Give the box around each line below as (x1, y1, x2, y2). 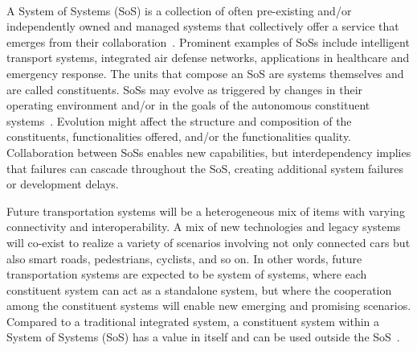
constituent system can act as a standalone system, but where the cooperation (6, 281, 392, 298)
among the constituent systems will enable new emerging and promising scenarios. (6, 297, 411, 314)
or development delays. (6, 175, 119, 192)
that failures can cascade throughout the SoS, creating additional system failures (6, 159, 404, 176)
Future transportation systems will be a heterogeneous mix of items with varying (6, 202, 405, 219)
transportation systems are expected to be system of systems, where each (6, 266, 367, 283)
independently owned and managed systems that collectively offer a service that (6, 18, 399, 35)
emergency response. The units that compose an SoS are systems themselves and (6, 64, 404, 81)
